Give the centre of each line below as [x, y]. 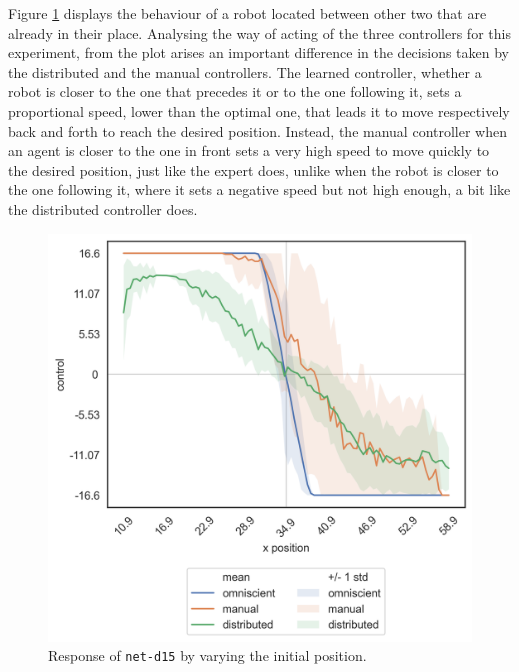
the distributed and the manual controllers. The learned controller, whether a [245, 71]
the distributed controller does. [103, 208]
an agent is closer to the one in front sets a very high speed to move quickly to [249, 150]
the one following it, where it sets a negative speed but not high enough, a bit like [259, 189]
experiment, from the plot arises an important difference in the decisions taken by [258, 52]
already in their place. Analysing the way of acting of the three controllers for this [259, 32]
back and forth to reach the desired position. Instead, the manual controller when [257, 130]
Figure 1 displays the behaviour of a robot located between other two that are [247, 13]
